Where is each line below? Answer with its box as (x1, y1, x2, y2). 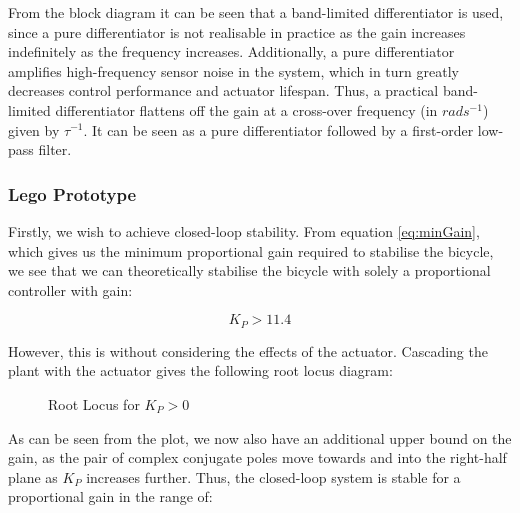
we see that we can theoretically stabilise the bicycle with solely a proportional (8, 260, 491, 281)
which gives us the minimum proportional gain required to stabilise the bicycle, (8, 240, 494, 261)
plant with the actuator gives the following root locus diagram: (8, 360, 393, 381)
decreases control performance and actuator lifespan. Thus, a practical (8, 80, 439, 101)
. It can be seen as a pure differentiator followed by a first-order (83, 119, 474, 140)
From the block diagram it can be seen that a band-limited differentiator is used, (8, 2, 504, 22)
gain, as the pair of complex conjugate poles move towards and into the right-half (8, 447, 507, 468)
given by (8, 119, 60, 140)
